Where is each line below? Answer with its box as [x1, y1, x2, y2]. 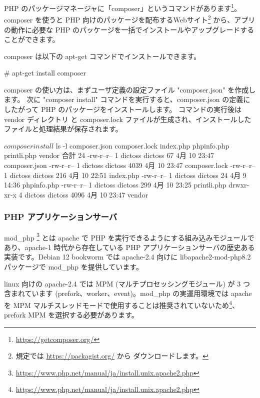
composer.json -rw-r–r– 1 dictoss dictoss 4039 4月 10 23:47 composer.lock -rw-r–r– [4, 160, 255, 170]
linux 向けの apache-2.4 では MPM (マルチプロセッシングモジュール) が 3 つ [4, 278, 250, 288]
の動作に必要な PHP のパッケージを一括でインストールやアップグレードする [4, 24, 254, 34]
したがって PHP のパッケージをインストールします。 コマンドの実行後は [4, 104, 241, 114]
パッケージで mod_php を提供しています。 [4, 261, 143, 272]
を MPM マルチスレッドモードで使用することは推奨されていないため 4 [4, 298, 232, 310]
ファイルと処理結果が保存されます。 [4, 123, 122, 134]
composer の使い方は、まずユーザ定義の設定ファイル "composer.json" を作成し [4, 84, 256, 94]
